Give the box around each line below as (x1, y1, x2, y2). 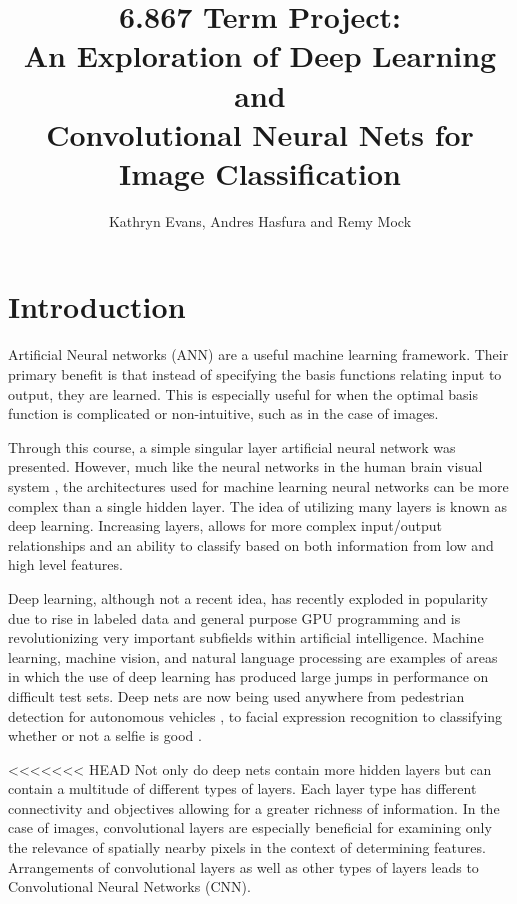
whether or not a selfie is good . (8, 725, 202, 746)
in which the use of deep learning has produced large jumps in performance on (8, 666, 489, 687)
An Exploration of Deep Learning (23, 35, 497, 76)
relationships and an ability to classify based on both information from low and (8, 534, 494, 555)
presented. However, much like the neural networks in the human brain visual (8, 456, 483, 477)
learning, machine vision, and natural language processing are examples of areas (8, 646, 498, 667)
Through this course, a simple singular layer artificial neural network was (8, 436, 456, 457)
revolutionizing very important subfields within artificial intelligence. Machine (8, 627, 484, 648)
